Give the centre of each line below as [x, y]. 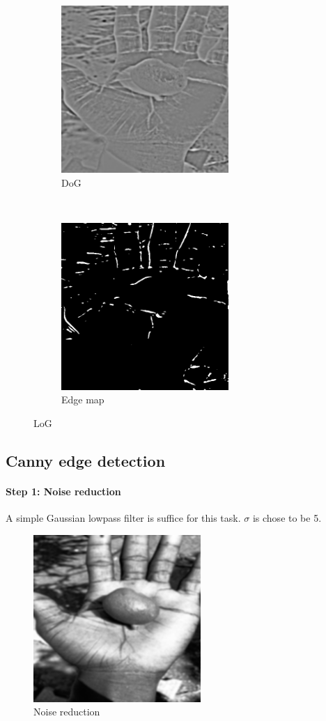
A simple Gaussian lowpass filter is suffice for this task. [123, 518]
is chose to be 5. [287, 518]
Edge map [83, 400]
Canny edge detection [86, 460]
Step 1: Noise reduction [63, 491]
